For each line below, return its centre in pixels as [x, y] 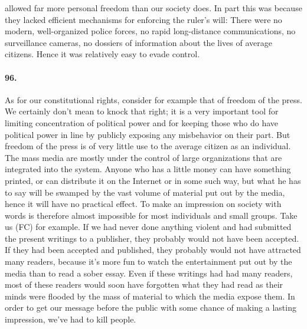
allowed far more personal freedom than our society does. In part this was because [153, 8]
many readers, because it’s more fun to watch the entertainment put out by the [148, 261]
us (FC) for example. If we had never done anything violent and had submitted [148, 227]
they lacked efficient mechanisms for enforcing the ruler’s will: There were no [143, 19]
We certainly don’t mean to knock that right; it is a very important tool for [142, 111]
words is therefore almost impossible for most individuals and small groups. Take [151, 215]
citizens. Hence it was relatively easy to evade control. [102, 54]
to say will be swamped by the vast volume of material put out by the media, [145, 192]
